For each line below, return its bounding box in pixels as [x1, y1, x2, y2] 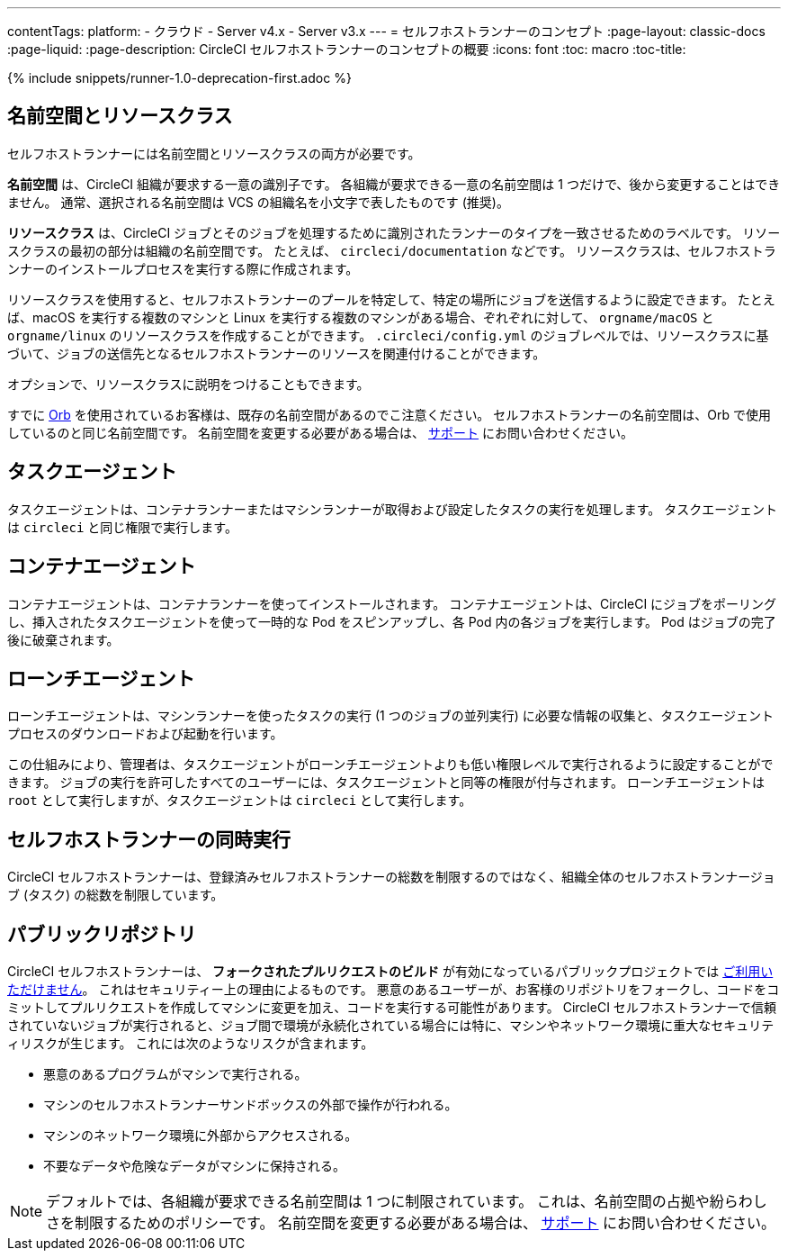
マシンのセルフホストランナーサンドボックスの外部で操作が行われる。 [43, 1097, 458, 1113]
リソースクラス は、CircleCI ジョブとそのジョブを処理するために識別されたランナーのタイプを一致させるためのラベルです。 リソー [7, 224, 781, 240]
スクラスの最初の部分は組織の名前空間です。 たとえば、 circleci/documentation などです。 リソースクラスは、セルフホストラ [7, 242, 776, 258]
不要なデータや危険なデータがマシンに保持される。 [43, 1158, 345, 1174]
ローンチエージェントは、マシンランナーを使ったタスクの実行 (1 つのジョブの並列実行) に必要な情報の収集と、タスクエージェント [7, 708, 774, 724]
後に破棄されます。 [7, 631, 120, 647]
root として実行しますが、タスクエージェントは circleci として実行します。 [7, 792, 472, 809]
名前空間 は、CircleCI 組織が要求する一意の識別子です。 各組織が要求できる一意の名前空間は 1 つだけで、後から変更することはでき [7, 176, 781, 192]
